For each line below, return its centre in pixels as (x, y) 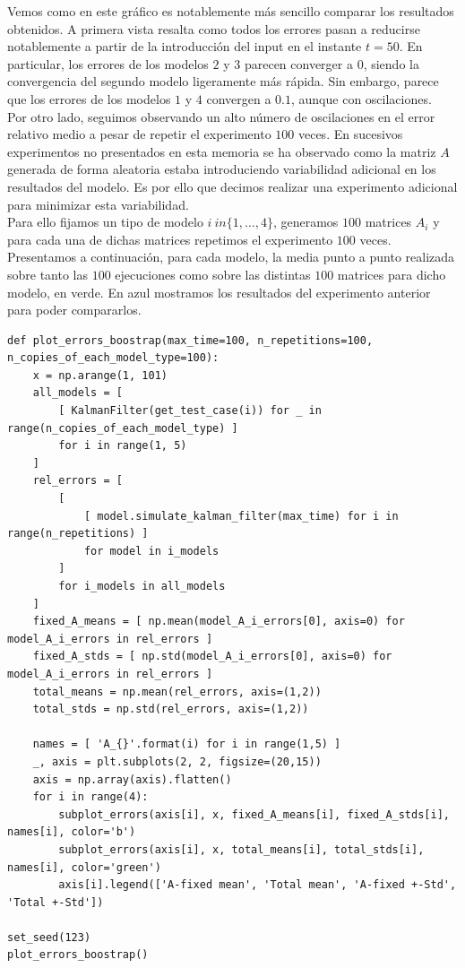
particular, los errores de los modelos (108, 63)
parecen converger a (298, 63)
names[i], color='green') (84, 867)
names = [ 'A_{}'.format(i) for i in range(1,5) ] (187, 744)
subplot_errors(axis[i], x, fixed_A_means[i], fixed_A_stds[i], (254, 814)
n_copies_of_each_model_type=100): (113, 358)
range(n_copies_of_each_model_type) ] (123, 428)
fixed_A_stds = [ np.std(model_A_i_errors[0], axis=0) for (212, 657)
